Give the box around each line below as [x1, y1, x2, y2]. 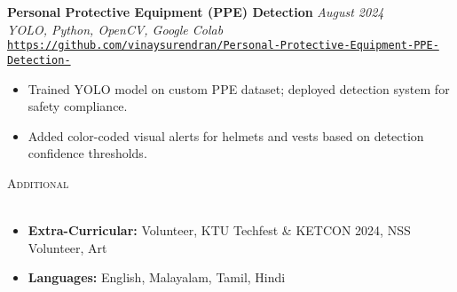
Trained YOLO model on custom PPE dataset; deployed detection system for [28, 79, 450, 98]
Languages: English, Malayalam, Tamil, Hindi [28, 268, 286, 287]
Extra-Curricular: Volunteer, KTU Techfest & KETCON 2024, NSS [28, 221, 411, 240]
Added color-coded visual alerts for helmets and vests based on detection [28, 126, 424, 145]
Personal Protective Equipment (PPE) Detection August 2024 [7, 3, 384, 20]
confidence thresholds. [28, 144, 147, 162]
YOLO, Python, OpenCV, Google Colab [7, 20, 224, 38]
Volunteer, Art [28, 238, 107, 256]
